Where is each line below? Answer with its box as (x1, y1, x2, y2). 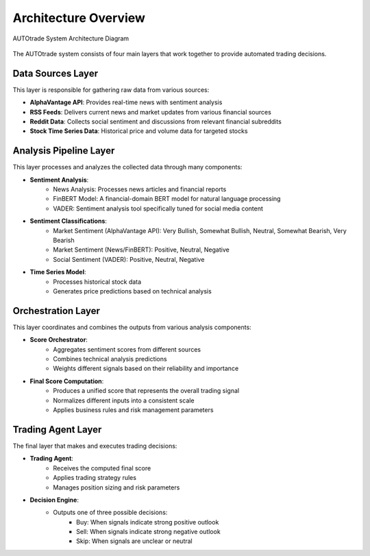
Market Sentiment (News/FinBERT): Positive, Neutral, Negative (53, 245, 230, 254)
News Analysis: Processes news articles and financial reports (53, 185, 227, 193)
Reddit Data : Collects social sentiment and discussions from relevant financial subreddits (29, 117, 282, 126)
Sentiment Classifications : (29, 217, 108, 226)
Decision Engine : (29, 496, 79, 504)
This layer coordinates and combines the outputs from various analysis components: (12, 323, 251, 331)
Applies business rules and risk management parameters (53, 406, 214, 414)
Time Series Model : (29, 268, 86, 276)
